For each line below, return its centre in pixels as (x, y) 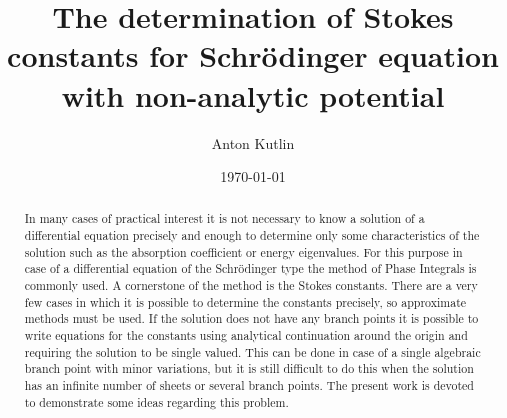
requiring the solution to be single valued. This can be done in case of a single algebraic (252, 351)
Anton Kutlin (253, 142)
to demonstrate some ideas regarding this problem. (156, 401)
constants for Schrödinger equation (253, 55)
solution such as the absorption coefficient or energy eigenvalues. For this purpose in (243, 251)
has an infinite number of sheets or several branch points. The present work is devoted (249, 385)
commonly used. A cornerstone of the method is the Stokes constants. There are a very (251, 285)
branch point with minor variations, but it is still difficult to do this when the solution (249, 368)
